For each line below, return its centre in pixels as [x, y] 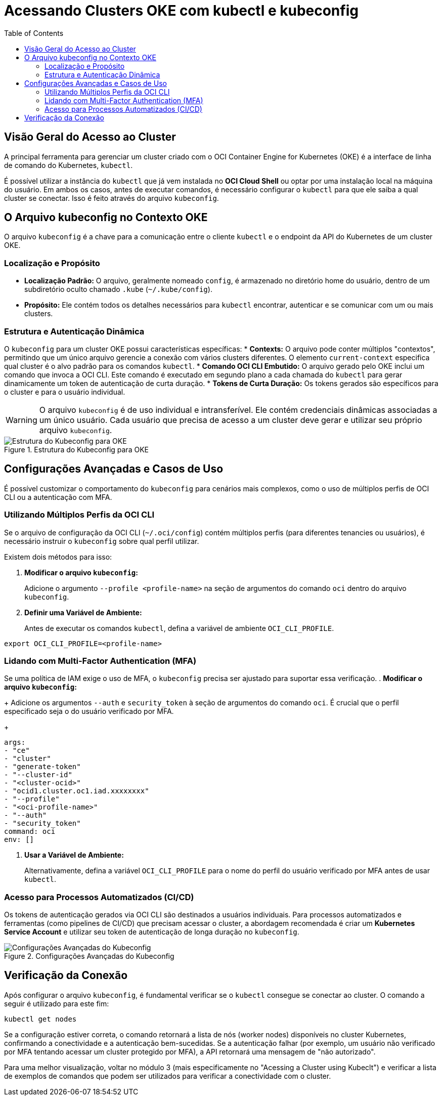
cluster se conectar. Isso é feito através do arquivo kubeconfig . [112, 198]
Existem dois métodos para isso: [58, 557]
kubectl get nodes [40, 1019]
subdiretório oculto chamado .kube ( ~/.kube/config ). [118, 289]
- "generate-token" [42, 767]
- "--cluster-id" [38, 775]
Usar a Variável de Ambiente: [74, 855]
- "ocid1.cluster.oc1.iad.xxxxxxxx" [77, 791]
